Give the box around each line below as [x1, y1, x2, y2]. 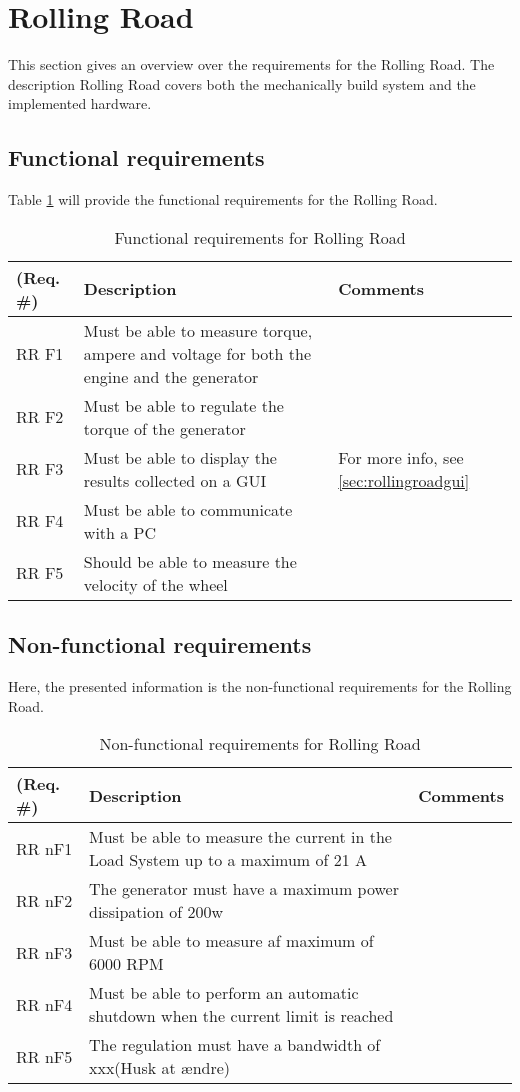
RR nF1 [16, 836, 73, 860]
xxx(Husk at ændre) [89, 1056, 231, 1080]
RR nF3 [16, 940, 73, 964]
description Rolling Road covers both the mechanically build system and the [8, 73, 476, 94]
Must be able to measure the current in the [89, 825, 392, 849]
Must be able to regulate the [83, 393, 284, 417]
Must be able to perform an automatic [89, 981, 359, 1005]
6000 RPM [89, 952, 164, 976]
